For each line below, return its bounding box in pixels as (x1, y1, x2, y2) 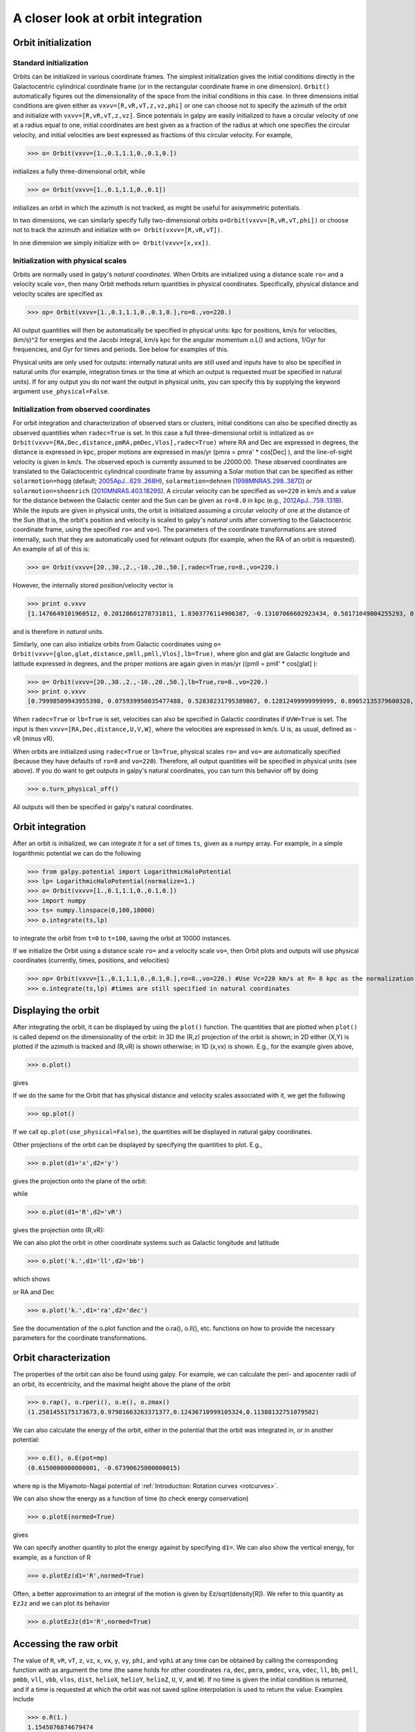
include (12, 1695, 35, 1704)
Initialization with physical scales (12, 256, 127, 265)
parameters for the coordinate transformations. (12, 1334, 147, 1342)
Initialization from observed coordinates (12, 404, 151, 414)
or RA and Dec (12, 1287, 55, 1296)
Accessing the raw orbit (12, 1638, 118, 1650)
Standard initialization (12, 58, 89, 67)
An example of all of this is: (12, 545, 90, 554)
